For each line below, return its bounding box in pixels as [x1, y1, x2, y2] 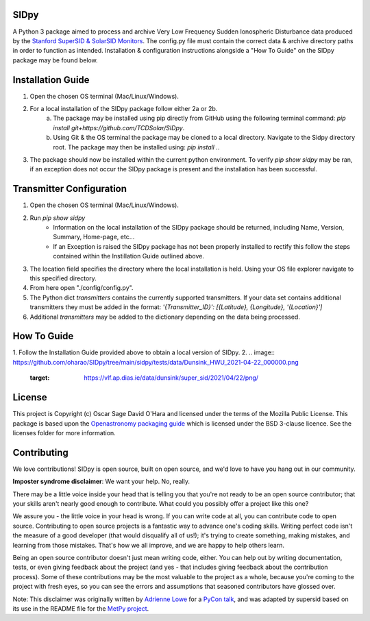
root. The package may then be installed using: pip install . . [53, 143, 220, 151]
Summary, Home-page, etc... [53, 233, 135, 241]
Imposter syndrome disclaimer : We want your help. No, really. [12, 477, 190, 486]
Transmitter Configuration [12, 183, 127, 195]
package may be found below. [12, 56, 99, 64]
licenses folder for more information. [12, 428, 116, 437]
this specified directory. [29, 274, 97, 282]
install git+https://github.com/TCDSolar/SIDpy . [53, 123, 185, 132]
